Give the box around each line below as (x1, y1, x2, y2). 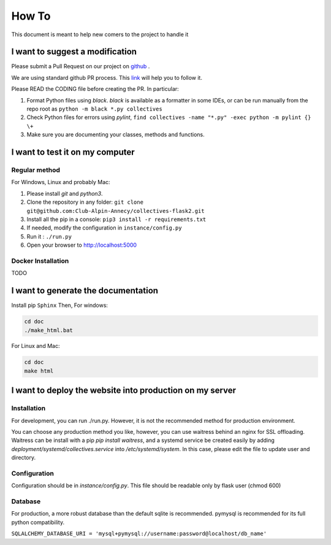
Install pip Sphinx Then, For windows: (11, 301, 108, 309)
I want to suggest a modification (11, 47, 137, 57)
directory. (11, 454, 36, 462)
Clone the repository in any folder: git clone (26, 198, 144, 206)
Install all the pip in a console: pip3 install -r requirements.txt (26, 215, 207, 223)
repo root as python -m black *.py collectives (26, 105, 162, 113)
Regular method (11, 166, 61, 174)
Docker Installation (11, 257, 69, 265)
